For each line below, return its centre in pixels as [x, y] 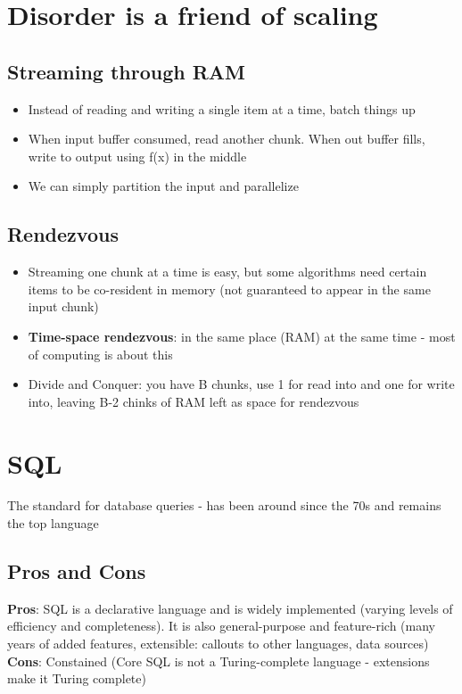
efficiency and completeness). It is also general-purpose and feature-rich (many [222, 626]
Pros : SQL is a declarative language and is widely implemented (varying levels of [230, 608]
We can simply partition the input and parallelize [163, 186]
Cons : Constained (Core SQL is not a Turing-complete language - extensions [219, 661]
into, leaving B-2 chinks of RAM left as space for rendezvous [194, 401]
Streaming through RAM [127, 71]
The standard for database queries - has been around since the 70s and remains [224, 505]
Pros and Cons [77, 571]
